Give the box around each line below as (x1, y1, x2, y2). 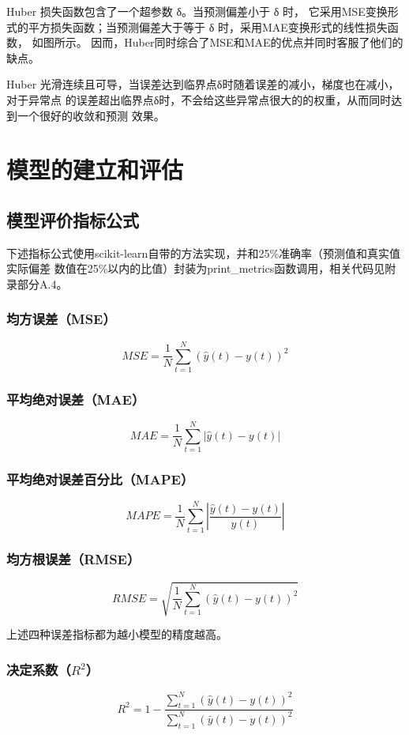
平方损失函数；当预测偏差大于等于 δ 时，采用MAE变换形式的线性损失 (28, 18, 388, 35)
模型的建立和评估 (6, 153, 184, 186)
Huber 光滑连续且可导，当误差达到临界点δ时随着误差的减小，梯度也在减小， (6, 76, 400, 92)
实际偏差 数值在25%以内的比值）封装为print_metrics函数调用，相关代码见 (6, 260, 385, 277)
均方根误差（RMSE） (6, 549, 141, 569)
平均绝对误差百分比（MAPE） (6, 469, 194, 489)
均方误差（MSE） (6, 309, 116, 329)
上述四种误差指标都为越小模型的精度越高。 (6, 626, 227, 643)
